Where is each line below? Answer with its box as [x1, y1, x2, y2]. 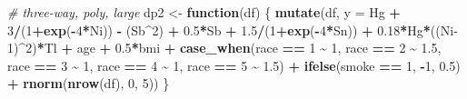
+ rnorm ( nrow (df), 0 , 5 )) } [7, 74, 170, 93]
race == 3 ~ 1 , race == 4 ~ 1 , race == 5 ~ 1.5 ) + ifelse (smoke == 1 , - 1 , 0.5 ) [7, 55, 461, 74]
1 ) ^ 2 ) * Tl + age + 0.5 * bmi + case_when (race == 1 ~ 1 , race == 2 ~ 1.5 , [7, 38, 442, 57]
